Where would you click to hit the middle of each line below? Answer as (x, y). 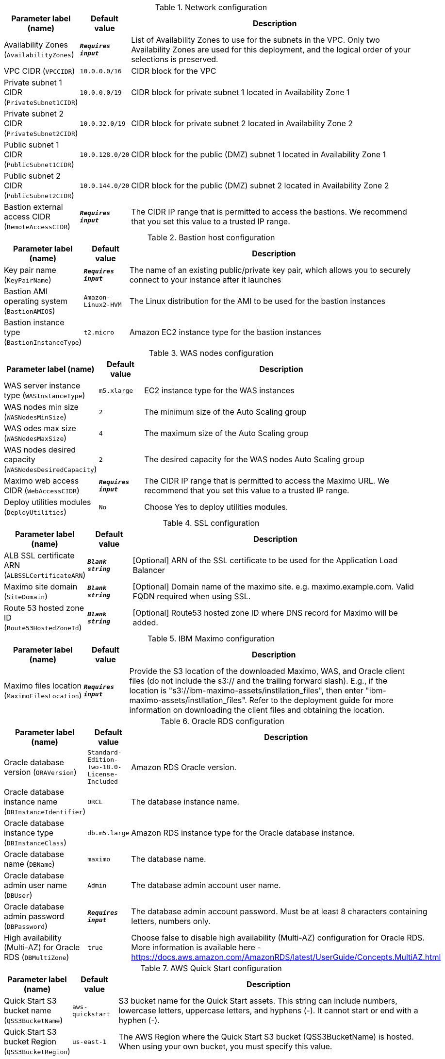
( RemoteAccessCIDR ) (37, 226)
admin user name (36, 885)
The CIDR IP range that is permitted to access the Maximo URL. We (267, 481)
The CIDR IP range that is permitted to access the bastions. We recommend (269, 212)
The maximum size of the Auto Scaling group (226, 433)
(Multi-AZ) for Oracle (42, 947)
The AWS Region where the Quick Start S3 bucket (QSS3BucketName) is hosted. (266, 1037)
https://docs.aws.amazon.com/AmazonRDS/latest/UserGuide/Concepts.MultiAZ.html (286, 957)
